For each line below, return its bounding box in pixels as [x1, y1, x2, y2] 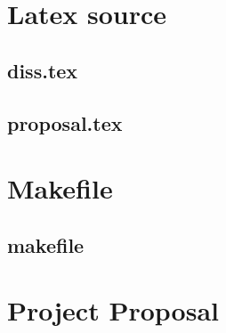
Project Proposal [7, 292, 219, 329]
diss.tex [7, 56, 78, 84]
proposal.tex [7, 109, 123, 136]
